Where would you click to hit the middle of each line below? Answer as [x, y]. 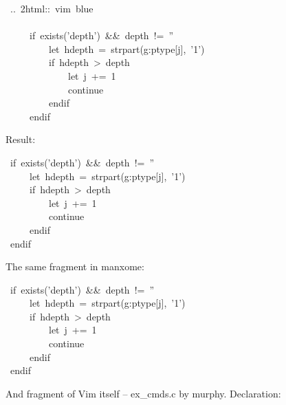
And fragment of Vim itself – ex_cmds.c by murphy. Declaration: [143, 393]
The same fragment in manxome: [75, 266]
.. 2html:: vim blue [52, 8]
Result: [21, 139]
